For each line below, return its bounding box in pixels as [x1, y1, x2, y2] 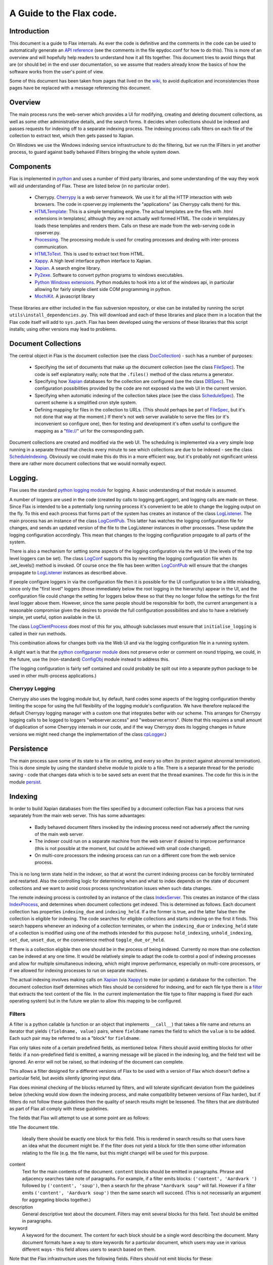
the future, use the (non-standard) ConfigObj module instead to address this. [9, 656, 170, 662]
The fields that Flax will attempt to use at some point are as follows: [9, 1115, 150, 1121]
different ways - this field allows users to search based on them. [22, 1246, 156, 1252]
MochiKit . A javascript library [34, 293, 95, 300]
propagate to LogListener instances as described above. [9, 569, 127, 575]
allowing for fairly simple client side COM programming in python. [34, 286, 171, 292]
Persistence [9, 744, 48, 753]
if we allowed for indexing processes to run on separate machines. [9, 967, 148, 974]
